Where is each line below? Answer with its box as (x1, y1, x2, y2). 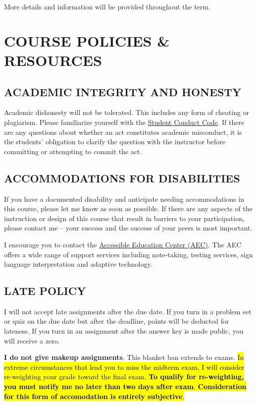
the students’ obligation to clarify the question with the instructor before (4, 136, 225, 147)
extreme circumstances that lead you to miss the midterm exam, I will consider (4, 361, 245, 372)
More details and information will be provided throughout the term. (4, 1, 210, 11)
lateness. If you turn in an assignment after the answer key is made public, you (4, 326, 244, 336)
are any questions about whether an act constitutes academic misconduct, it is (4, 126, 242, 137)
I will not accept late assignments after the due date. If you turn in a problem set (4, 306, 252, 316)
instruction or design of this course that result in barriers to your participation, (4, 213, 245, 223)
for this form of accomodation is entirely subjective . (4, 391, 185, 401)
